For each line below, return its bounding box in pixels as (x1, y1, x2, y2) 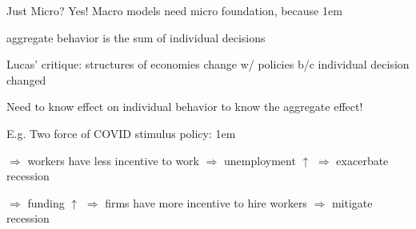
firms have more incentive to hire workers (105, 194, 307, 211)
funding (27, 194, 65, 211)
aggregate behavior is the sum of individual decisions (6, 29, 266, 45)
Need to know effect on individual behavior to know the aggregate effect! (6, 98, 363, 115)
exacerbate (336, 152, 389, 168)
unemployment (224, 152, 296, 168)
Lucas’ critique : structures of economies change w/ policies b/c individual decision (6, 56, 410, 73)
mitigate (331, 194, 373, 211)
